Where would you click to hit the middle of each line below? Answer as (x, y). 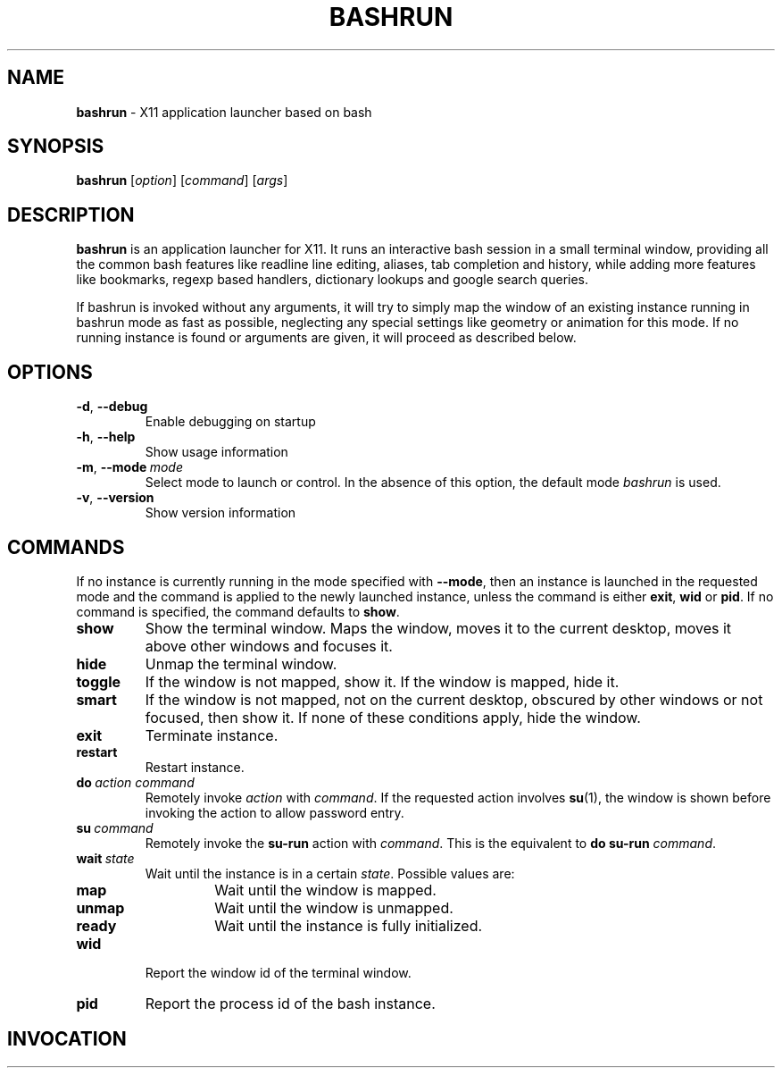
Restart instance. (195, 767)
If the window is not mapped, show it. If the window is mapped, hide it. (382, 681)
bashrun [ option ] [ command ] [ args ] (182, 181)
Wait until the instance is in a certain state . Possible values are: (330, 873)
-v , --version (115, 498)
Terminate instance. (212, 735)
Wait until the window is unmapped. (334, 907)
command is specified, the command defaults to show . (238, 611)
